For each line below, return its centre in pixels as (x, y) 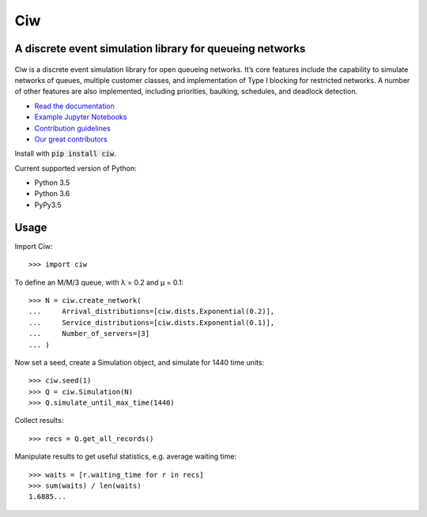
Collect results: (39, 421)
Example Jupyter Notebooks (81, 117)
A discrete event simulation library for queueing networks (160, 49)
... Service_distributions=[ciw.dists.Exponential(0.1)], (152, 323)
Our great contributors (71, 139)
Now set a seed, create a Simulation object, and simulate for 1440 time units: (140, 362)
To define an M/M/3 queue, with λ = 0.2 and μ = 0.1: (99, 282)
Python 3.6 (52, 194)
